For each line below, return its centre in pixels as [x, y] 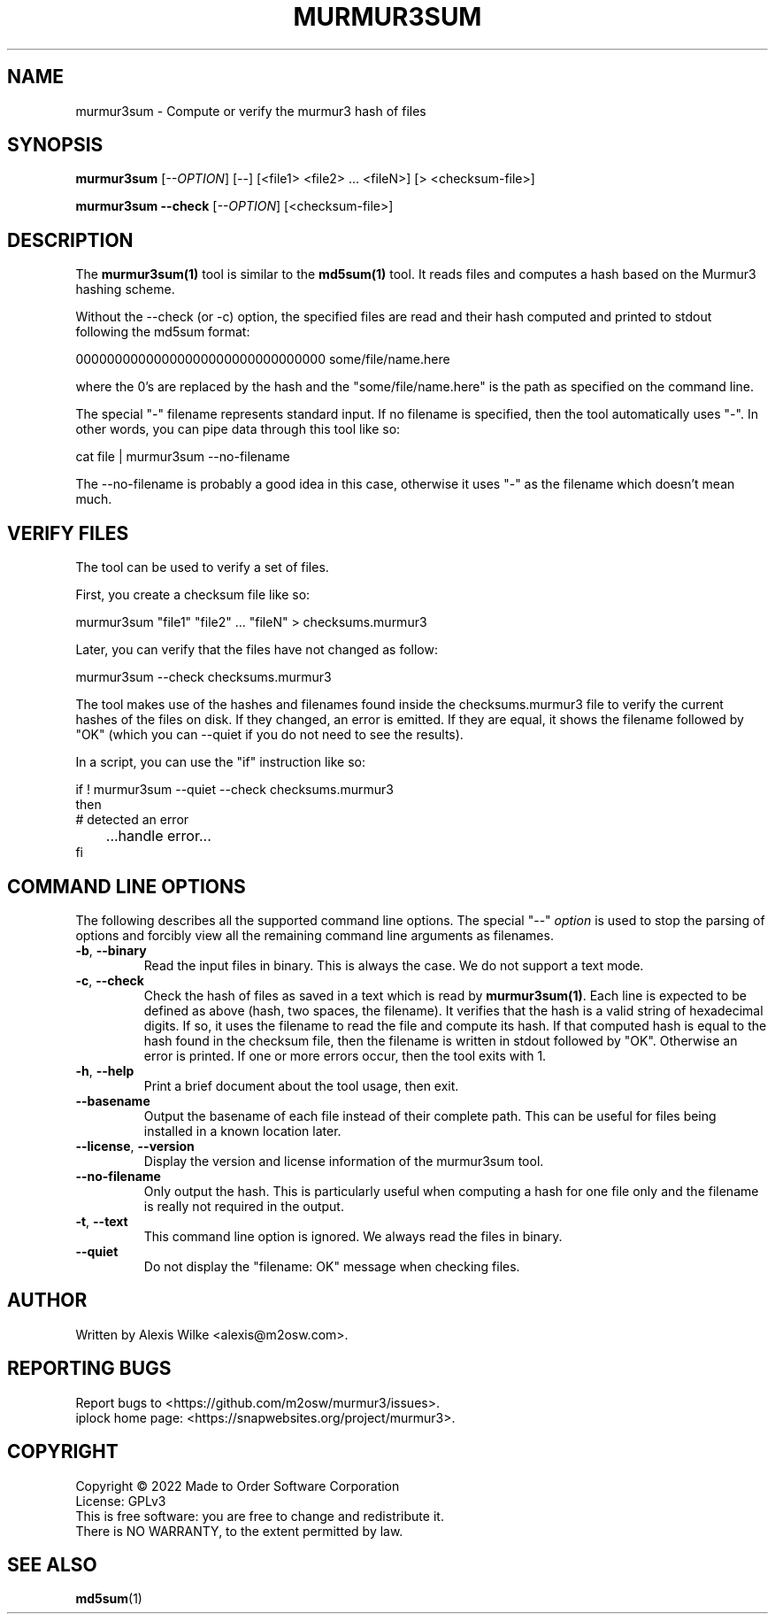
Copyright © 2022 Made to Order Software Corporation [238, 1486]
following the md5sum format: [163, 332]
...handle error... [158, 836]
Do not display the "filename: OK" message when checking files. [332, 1266]
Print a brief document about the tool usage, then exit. [301, 1085]
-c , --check [110, 980]
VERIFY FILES [68, 533]
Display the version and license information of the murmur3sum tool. [344, 1161]
